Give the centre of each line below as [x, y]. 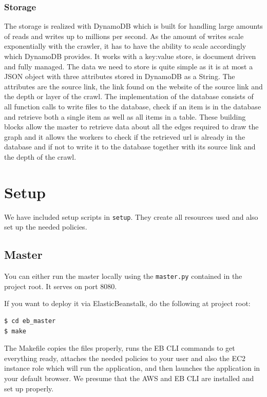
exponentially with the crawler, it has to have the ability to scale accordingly [125, 46]
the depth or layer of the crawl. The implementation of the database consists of [129, 96]
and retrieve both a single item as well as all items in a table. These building [125, 116]
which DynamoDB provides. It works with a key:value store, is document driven [130, 56]
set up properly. [29, 388]
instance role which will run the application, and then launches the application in [132, 368]
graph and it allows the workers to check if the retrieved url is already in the [125, 136]
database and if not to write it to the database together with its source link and [130, 147]
